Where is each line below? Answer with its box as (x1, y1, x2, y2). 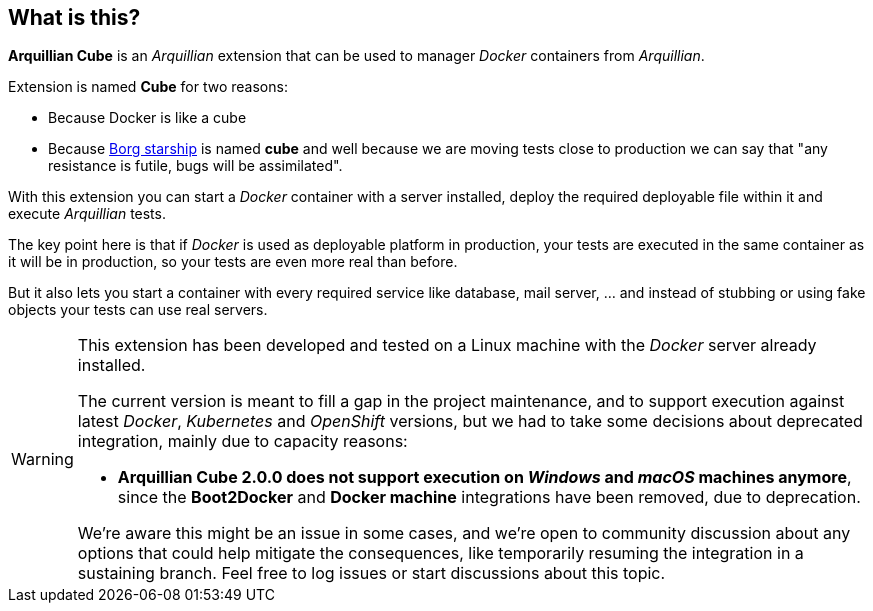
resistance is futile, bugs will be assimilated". (48, 157, 343, 175)
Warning (11, 449, 74, 470)
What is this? (8, 5, 141, 30)
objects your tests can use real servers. (8, 301, 268, 319)
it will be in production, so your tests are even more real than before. (8, 253, 458, 271)
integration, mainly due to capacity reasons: (77, 431, 408, 452)
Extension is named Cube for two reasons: (8, 78, 288, 96)
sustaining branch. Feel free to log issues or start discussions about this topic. (77, 563, 666, 584)
